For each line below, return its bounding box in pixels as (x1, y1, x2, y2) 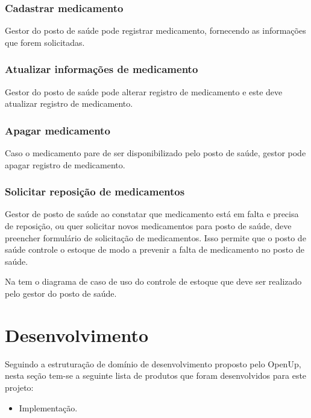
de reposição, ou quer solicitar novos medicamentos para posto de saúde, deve (5, 220, 292, 232)
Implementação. (19, 401, 78, 414)
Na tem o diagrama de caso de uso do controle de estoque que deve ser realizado (5, 275, 302, 288)
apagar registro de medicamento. (5, 158, 125, 171)
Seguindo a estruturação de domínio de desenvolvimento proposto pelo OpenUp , (5, 357, 301, 370)
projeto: (5, 381, 34, 393)
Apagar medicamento (5, 122, 110, 138)
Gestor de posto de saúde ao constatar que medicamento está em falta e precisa (5, 207, 299, 220)
